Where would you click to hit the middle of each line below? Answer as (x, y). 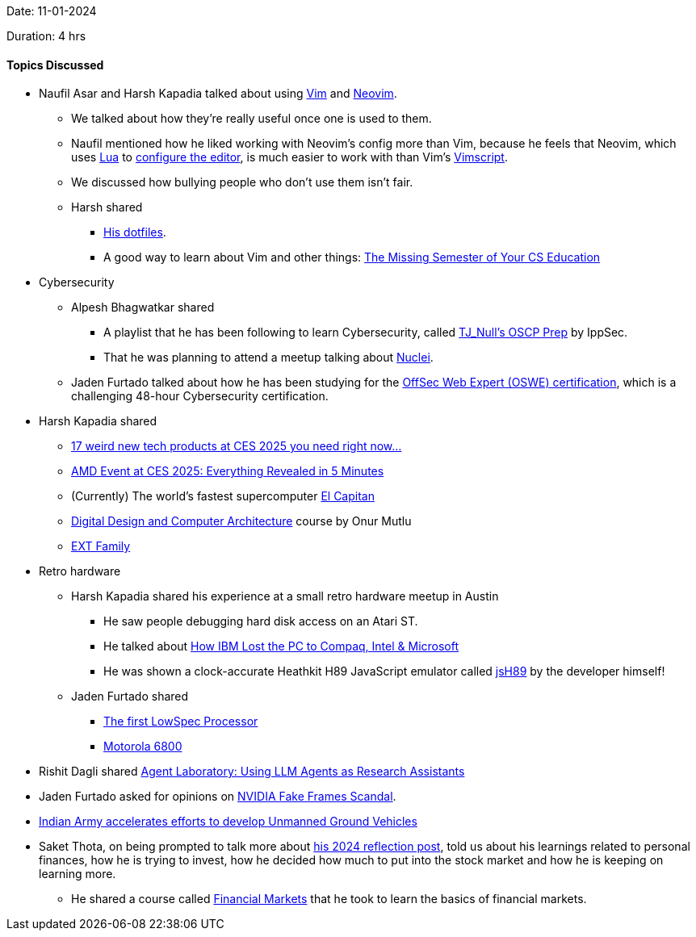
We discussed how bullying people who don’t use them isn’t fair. (242, 182)
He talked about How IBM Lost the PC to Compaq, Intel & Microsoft (281, 646)
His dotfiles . (135, 232)
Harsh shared (107, 207)
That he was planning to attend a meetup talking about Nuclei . (268, 358)
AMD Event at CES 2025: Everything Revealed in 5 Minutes (228, 471)
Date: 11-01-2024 (52, 11)
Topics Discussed (55, 65)
